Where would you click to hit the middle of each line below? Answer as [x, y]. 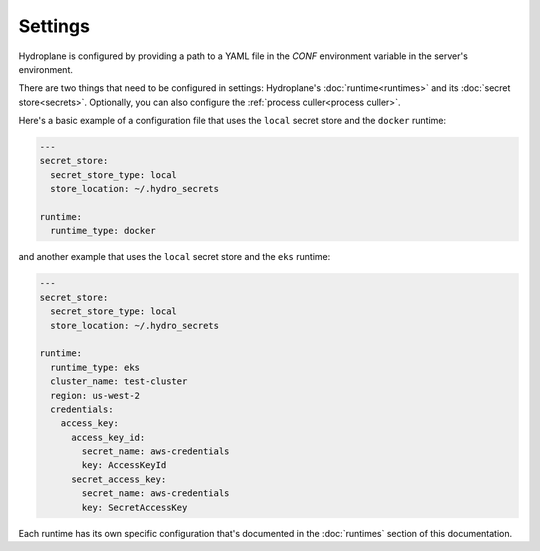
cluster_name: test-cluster [119, 381]
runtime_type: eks [95, 367]
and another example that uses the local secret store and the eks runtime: [174, 257]
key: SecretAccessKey [134, 507]
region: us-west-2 [95, 395]
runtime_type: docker [103, 231]
